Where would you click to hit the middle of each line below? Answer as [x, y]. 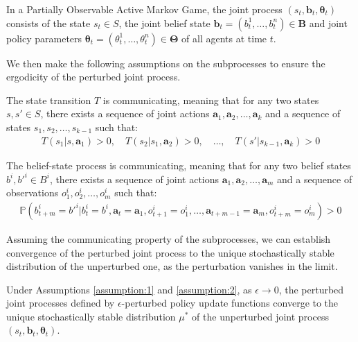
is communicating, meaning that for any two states [211, 100]
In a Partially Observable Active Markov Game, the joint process [144, 9]
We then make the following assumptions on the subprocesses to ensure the [166, 63]
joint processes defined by [61, 303]
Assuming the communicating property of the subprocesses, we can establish [169, 238]
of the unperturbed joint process [260, 316]
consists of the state [48, 23]
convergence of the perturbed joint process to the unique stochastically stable [170, 252]
